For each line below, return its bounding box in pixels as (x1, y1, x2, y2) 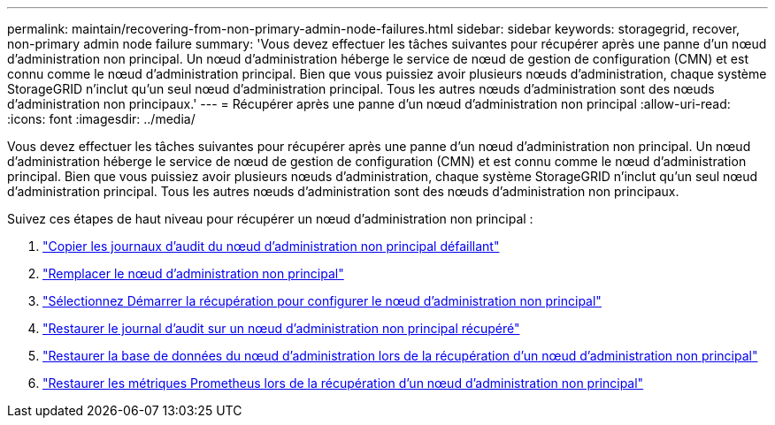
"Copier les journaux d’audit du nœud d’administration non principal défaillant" (42, 239, 500, 254)
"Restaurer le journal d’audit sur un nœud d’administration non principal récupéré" (42, 321, 520, 336)
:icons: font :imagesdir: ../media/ (7, 111, 196, 126)
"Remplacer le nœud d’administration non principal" (42, 266, 344, 281)
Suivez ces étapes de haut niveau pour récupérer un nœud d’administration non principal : (7, 211, 533, 226)
